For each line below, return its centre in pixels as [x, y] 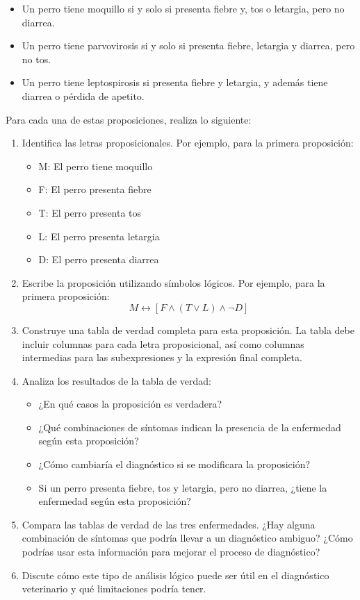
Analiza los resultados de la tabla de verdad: [116, 380]
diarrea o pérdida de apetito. [83, 95]
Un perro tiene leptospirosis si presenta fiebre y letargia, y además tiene [175, 82]
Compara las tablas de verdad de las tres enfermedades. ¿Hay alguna [169, 524]
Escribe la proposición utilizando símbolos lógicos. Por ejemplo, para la [173, 282]
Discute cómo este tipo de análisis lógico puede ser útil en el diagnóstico [175, 575]
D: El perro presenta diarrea [99, 259]
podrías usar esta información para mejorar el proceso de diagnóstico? [171, 552]
